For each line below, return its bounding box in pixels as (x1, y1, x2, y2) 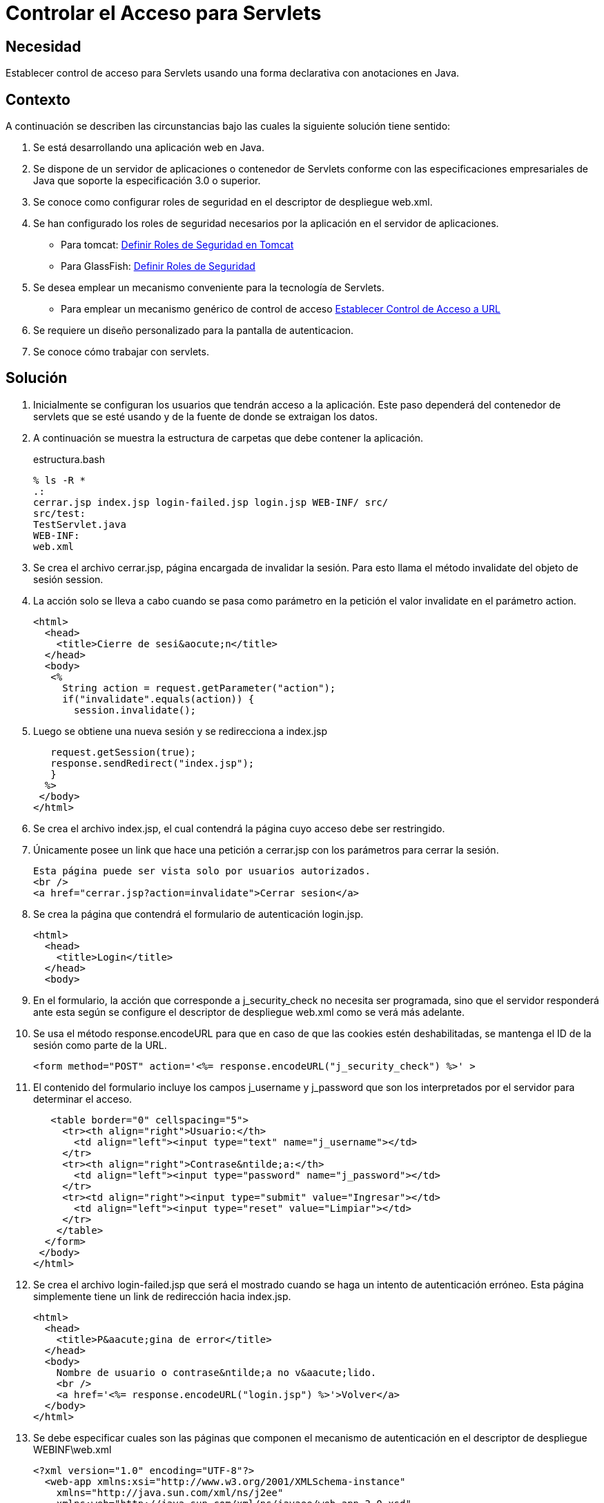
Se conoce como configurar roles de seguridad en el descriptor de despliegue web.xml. (33, 196, 433, 208)
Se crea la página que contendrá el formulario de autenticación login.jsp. (33, 907, 364, 920)
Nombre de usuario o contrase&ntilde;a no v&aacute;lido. (56, 1366, 377, 1378)
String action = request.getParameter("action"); (62, 682, 336, 694)
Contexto (6, 90, 70, 108)
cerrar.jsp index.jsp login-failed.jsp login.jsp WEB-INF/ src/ (33, 496, 389, 508)
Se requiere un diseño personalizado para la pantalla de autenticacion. (33, 324, 354, 337)
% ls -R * (33, 474, 86, 486)
